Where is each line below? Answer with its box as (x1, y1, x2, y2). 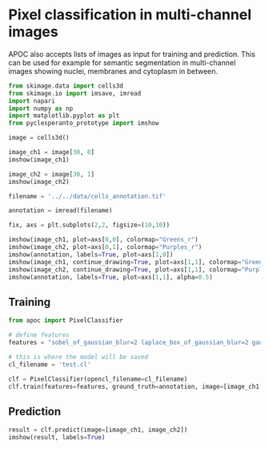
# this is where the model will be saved (8, 353, 149, 361)
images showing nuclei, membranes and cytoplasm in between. (8, 66, 219, 76)
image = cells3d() (8, 134, 70, 142)
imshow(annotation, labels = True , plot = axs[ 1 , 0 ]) (8, 251, 174, 259)
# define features (8, 331, 70, 339)
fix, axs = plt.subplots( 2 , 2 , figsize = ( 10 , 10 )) (8, 221, 171, 230)
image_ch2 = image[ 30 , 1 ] (8, 170, 94, 178)
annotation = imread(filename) (8, 206, 113, 214)
